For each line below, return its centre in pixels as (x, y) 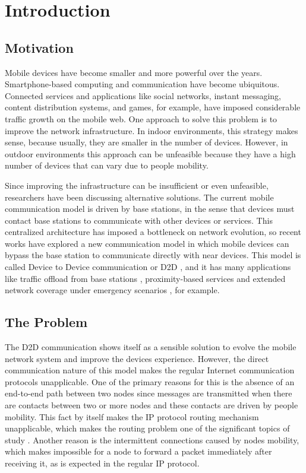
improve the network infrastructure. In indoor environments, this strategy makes (152, 130)
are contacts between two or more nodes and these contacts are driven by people (152, 405)
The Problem (46, 322)
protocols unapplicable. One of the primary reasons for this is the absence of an (150, 381)
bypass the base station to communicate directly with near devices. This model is (153, 255)
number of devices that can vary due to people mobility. (107, 165)
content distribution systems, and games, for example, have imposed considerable (153, 107)
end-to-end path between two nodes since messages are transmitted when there (149, 393)
